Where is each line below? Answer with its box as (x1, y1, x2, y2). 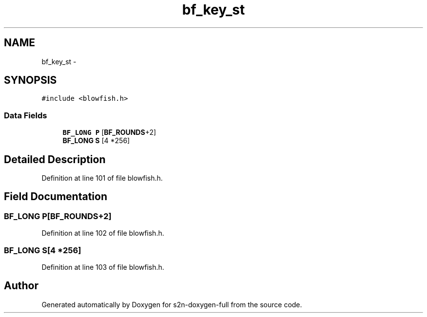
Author (4, 280, 39, 292)
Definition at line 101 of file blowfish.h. (41, 174, 163, 183)
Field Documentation (4, 190, 107, 203)
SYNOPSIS (4, 74, 57, 87)
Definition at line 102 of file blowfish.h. (41, 229, 164, 238)
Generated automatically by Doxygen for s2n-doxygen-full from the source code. (41, 300, 302, 309)
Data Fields (4, 110, 47, 120)
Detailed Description (4, 153, 106, 166)
